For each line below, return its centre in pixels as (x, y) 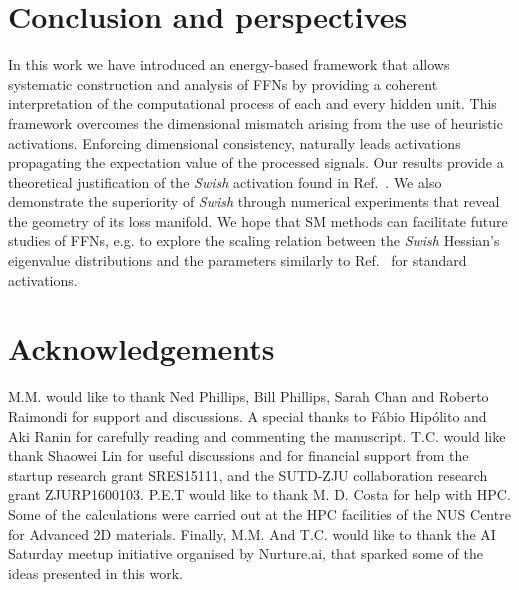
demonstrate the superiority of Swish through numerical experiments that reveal (254, 201)
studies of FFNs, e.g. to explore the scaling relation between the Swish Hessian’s (254, 240)
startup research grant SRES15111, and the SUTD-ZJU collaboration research (248, 474)
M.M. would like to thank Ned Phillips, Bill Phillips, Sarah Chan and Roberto (248, 396)
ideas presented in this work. (95, 572)
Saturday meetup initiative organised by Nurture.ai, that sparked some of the (245, 553)
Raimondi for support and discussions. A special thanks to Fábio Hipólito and (247, 415)
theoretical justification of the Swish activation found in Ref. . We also (225, 181)
